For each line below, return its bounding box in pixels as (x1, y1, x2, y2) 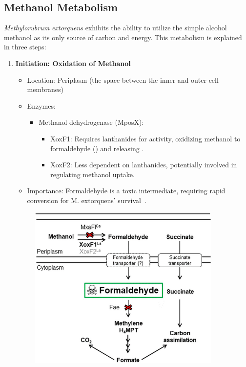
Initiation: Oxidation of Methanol (15, 58, 131, 68)
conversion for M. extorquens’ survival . (27, 195, 146, 205)
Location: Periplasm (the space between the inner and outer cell (27, 74, 219, 85)
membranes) (27, 84, 63, 94)
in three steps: (4, 42, 46, 52)
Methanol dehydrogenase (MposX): (39, 117, 144, 127)
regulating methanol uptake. (50, 169, 135, 179)
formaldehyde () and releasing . (50, 143, 144, 153)
